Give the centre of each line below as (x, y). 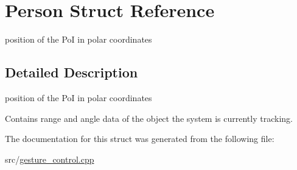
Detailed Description (72, 72)
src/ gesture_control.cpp (50, 159)
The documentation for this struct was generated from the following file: (140, 139)
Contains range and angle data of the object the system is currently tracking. (149, 118)
